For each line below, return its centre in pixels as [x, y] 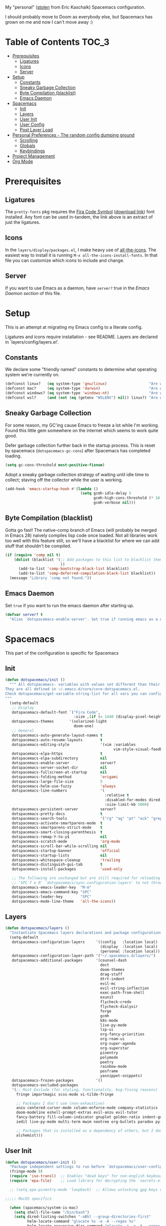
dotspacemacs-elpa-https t [57, 754]
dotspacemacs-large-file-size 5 [57, 782]
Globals [27, 145]
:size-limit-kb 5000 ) [127, 804]
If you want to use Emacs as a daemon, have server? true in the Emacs [77, 288]
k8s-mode [109, 1020]
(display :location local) [129, 946]
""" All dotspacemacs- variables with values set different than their [85, 685]
